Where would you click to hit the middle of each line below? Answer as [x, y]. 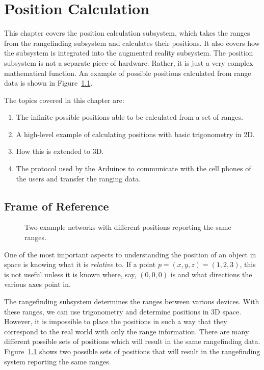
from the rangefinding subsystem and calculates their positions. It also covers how [132, 43]
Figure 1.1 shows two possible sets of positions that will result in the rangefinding [132, 351]
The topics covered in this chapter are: [64, 100]
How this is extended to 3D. [60, 151]
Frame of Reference [57, 206]
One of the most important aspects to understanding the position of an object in [130, 254]
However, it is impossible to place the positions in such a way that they [116, 321]
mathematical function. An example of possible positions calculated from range [128, 73]
